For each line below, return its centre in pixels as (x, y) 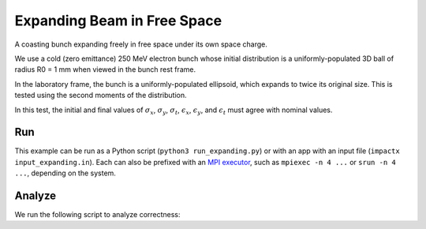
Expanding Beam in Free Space (118, 21)
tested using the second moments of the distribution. (101, 96)
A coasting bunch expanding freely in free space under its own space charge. (141, 44)
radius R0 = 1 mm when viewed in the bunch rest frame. (105, 69)
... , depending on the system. (65, 173)
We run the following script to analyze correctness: (97, 215)
